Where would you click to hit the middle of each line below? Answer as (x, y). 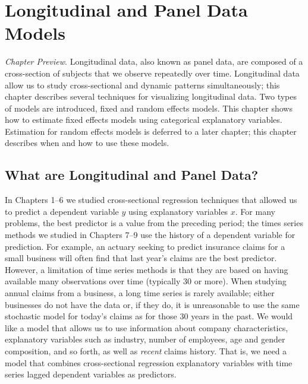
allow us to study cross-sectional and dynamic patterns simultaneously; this (142, 85)
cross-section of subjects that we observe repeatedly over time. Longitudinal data (152, 73)
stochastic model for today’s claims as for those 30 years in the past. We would (149, 316)
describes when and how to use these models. (87, 143)
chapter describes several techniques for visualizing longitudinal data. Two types (151, 96)
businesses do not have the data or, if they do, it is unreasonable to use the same (152, 304)
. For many (255, 211)
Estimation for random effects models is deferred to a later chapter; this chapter (151, 131)
